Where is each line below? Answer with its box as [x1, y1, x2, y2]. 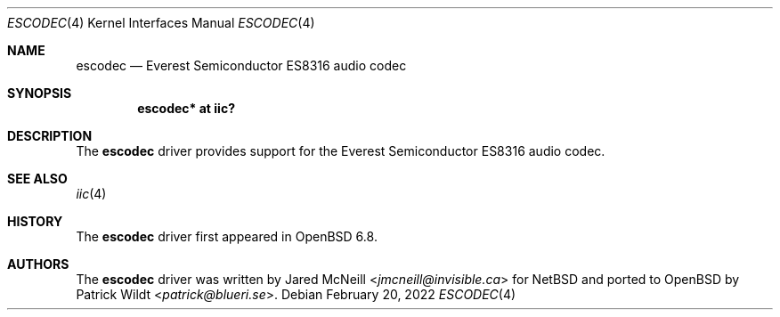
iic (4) [76, 186, 107, 201]
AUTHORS [7, 256, 69, 272]
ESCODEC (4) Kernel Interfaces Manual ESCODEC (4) [7, 15, 315, 30]
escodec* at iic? [137, 101, 235, 116]
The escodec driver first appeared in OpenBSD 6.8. [76, 229, 378, 244]
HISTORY [7, 214, 63, 229]
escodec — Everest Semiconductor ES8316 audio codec [76, 58, 407, 73]
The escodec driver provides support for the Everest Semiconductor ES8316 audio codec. [76, 143, 605, 158]
